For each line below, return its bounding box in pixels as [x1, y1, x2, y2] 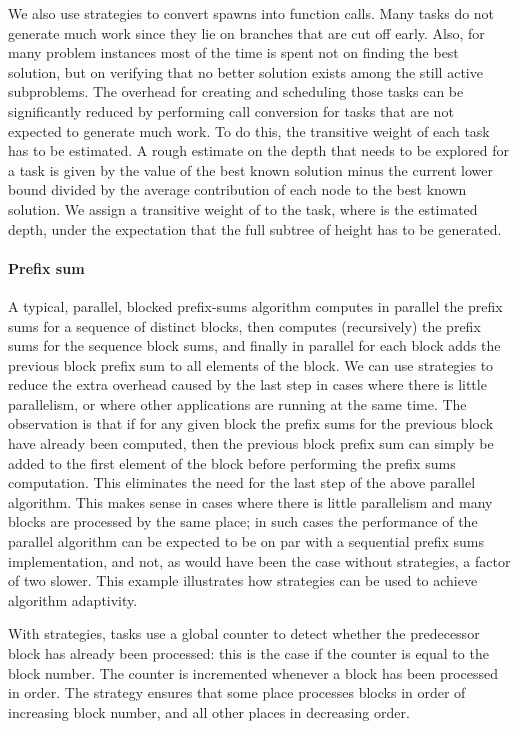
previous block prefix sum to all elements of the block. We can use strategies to [8, 354, 494, 375]
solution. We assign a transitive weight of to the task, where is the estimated [8, 198, 478, 219]
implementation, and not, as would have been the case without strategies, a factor [8, 550, 511, 571]
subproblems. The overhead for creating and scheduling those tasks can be [8, 81, 464, 102]
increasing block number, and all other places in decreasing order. [8, 701, 410, 722]
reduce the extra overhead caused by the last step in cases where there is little [8, 374, 487, 395]
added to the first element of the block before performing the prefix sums [8, 452, 456, 473]
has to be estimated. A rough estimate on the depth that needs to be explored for [8, 140, 509, 161]
